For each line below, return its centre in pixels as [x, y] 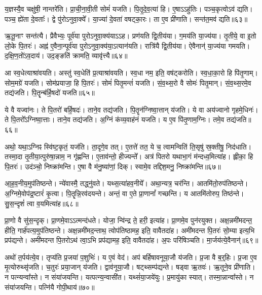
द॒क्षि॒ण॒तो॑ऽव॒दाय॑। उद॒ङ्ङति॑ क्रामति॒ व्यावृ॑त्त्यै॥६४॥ [66, 56]
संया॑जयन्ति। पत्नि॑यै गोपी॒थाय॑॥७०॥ [50, 287]
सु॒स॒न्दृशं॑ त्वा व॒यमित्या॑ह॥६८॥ [42, 203]
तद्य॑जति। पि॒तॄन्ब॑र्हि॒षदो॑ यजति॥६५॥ [50, 93]
